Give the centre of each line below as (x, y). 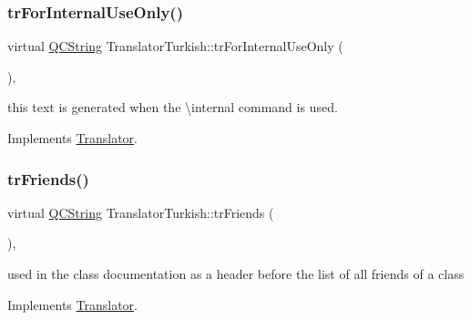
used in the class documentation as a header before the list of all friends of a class (236, 274)
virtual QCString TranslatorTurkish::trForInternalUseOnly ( (175, 46)
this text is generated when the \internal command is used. (173, 107)
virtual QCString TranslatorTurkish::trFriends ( (141, 212)
